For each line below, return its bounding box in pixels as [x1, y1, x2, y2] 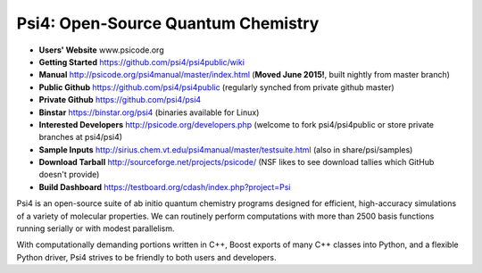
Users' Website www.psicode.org [38, 45, 164, 55]
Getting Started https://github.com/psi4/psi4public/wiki [38, 56, 245, 67]
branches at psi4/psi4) [38, 132, 123, 143]
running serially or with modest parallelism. [16, 223, 175, 234]
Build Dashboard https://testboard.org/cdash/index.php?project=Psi [38, 181, 291, 192]
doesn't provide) [38, 170, 100, 180]
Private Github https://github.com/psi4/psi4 [38, 95, 202, 105]
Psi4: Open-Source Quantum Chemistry [16, 13, 320, 33]
